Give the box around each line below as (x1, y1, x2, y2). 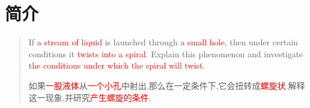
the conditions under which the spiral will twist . (28, 59, 205, 72)
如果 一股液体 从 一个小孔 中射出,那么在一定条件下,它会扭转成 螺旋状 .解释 (28, 79, 305, 91)
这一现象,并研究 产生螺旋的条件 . (28, 91, 151, 103)
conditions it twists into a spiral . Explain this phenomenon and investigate (28, 47, 303, 60)
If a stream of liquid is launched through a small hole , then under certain (28, 36, 298, 48)
